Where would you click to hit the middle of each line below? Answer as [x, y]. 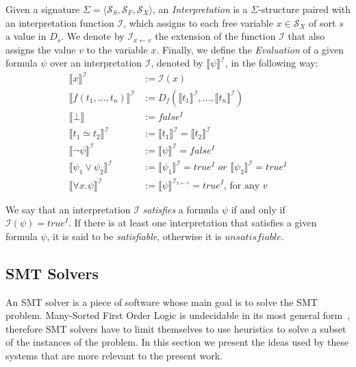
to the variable [117, 49]
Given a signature [43, 9]
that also [306, 36]
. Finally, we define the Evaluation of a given [250, 49]
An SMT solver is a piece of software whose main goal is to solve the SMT [162, 301]
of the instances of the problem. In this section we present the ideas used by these [177, 342]
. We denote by [93, 36]
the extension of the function [215, 36]
